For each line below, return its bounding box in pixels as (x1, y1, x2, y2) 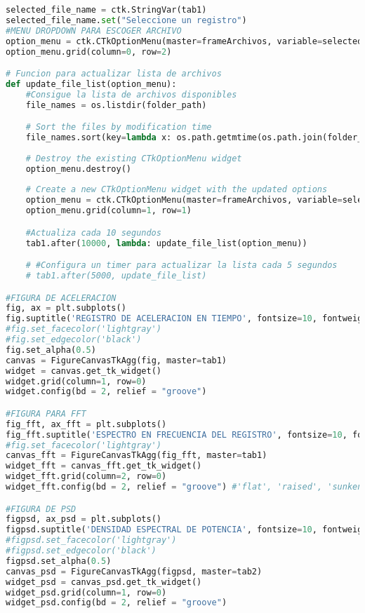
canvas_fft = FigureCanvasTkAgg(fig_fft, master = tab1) (6, 450, 267, 461)
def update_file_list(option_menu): (6, 79, 177, 89)
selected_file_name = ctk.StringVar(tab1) (6, 5, 207, 15)
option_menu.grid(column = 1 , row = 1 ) (25, 206, 192, 216)
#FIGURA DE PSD (6, 504, 77, 514)
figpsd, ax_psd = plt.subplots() (6, 514, 161, 525)
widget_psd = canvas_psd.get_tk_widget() (6, 577, 202, 587)
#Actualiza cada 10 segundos (25, 227, 161, 238)
